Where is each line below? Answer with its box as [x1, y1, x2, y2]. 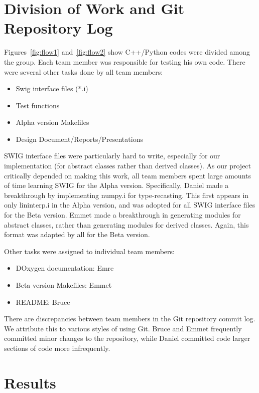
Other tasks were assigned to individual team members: [4, 246, 175, 256]
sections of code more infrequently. [4, 342, 110, 353]
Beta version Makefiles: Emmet [16, 280, 112, 290]
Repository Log [4, 18, 113, 38]
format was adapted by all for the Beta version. [4, 229, 150, 240]
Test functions [16, 100, 60, 110]
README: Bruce [16, 296, 70, 307]
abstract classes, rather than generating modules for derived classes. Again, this [4, 219, 249, 230]
